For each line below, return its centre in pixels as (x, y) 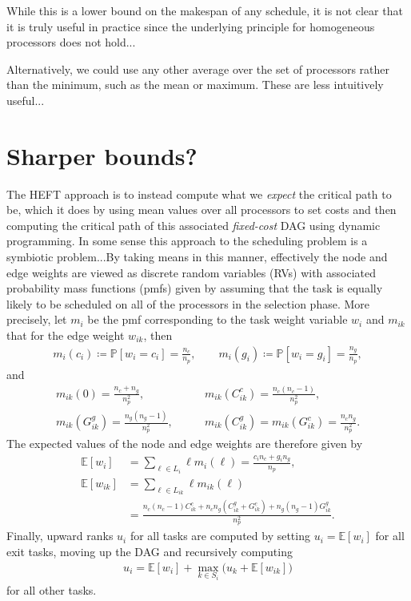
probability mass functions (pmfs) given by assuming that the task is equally (195, 288)
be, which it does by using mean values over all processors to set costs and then (202, 210)
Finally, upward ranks (60, 536)
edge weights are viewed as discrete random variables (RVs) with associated (192, 272)
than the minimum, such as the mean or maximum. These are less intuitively (195, 85)
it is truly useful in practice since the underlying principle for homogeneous (191, 26)
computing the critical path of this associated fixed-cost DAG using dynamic (194, 225)
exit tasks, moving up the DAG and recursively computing (150, 551)
